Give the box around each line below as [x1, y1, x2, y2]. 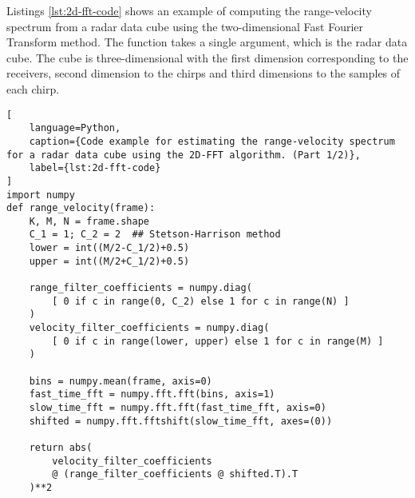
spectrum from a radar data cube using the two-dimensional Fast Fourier [6, 18, 364, 34]
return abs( [29, 441, 93, 453]
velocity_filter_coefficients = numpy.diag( [29, 322, 270, 334]
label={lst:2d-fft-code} [29, 162, 161, 174]
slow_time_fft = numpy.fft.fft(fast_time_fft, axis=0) [29, 402, 326, 413]
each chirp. [6, 80, 60, 97]
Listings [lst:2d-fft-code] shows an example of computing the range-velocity [6, 2, 372, 18]
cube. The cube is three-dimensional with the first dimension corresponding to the [6, 49, 409, 66]
